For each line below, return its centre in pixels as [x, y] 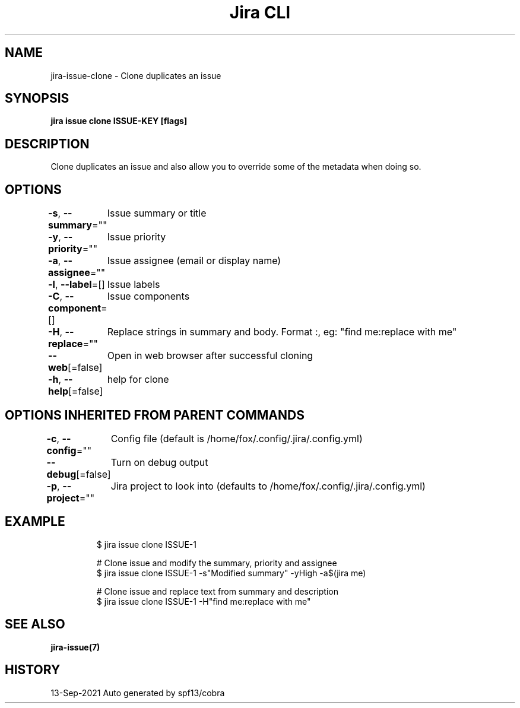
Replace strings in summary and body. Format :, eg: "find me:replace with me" [282, 332]
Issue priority [137, 237]
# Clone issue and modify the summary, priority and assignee [217, 563]
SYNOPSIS [37, 99]
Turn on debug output [159, 462]
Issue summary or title [157, 213]
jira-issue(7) [75, 647]
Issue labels [134, 285]
